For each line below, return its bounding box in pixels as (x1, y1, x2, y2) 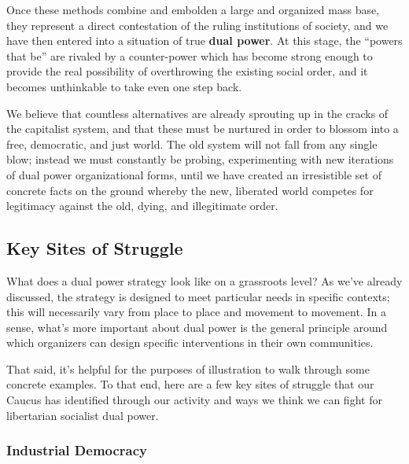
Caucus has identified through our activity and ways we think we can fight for (6, 392, 382, 408)
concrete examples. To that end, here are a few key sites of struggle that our (6, 376, 374, 392)
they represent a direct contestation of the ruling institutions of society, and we (6, 17, 389, 33)
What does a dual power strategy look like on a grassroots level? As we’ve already (6, 272, 403, 289)
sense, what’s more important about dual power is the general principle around (6, 319, 388, 335)
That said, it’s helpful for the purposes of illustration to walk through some (6, 360, 370, 377)
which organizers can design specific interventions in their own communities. (6, 334, 374, 351)
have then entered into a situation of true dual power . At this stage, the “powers (6, 32, 403, 49)
